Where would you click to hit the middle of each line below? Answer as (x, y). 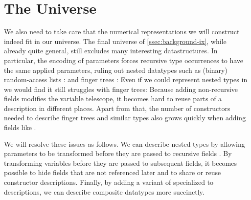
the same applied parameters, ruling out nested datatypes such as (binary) (116, 70)
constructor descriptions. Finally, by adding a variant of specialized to (109, 182)
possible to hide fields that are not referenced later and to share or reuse (113, 172)
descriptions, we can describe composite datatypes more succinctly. (104, 191)
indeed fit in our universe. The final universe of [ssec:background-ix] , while (115, 41)
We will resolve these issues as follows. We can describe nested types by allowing (125, 144)
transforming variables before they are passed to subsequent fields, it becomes (121, 163)
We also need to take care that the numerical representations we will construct (122, 32)
